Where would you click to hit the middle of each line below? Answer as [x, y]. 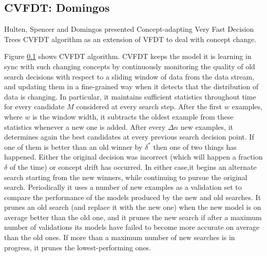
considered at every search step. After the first [149, 106]
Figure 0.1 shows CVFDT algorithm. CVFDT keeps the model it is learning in [128, 56]
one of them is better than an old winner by [73, 146]
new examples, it [207, 126]
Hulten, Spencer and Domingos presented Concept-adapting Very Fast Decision [129, 29]
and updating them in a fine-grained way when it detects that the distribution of [131, 86]
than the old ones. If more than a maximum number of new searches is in [120, 237]
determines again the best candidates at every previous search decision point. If [129, 137]
